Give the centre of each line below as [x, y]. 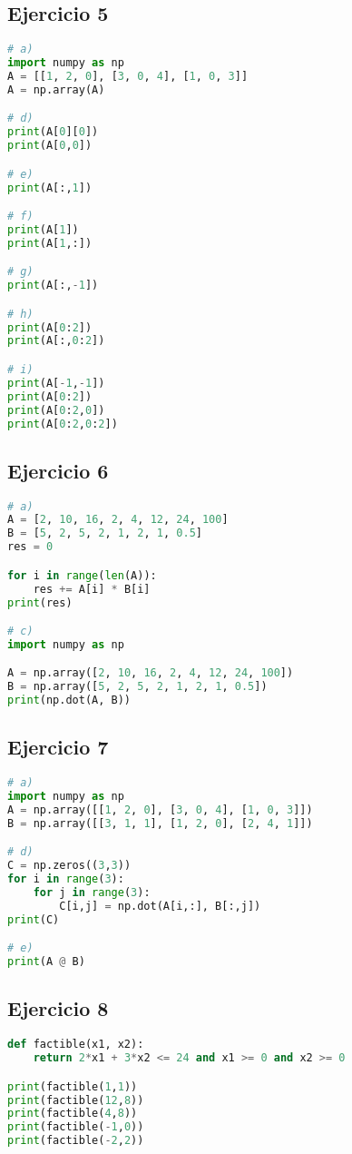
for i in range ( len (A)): [82, 575]
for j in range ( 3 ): [92, 893]
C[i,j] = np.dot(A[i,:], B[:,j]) [160, 906]
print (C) [34, 919]
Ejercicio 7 [58, 747]
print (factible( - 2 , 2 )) [76, 1141]
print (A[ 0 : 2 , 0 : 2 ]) [63, 424]
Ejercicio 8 [58, 1008]
